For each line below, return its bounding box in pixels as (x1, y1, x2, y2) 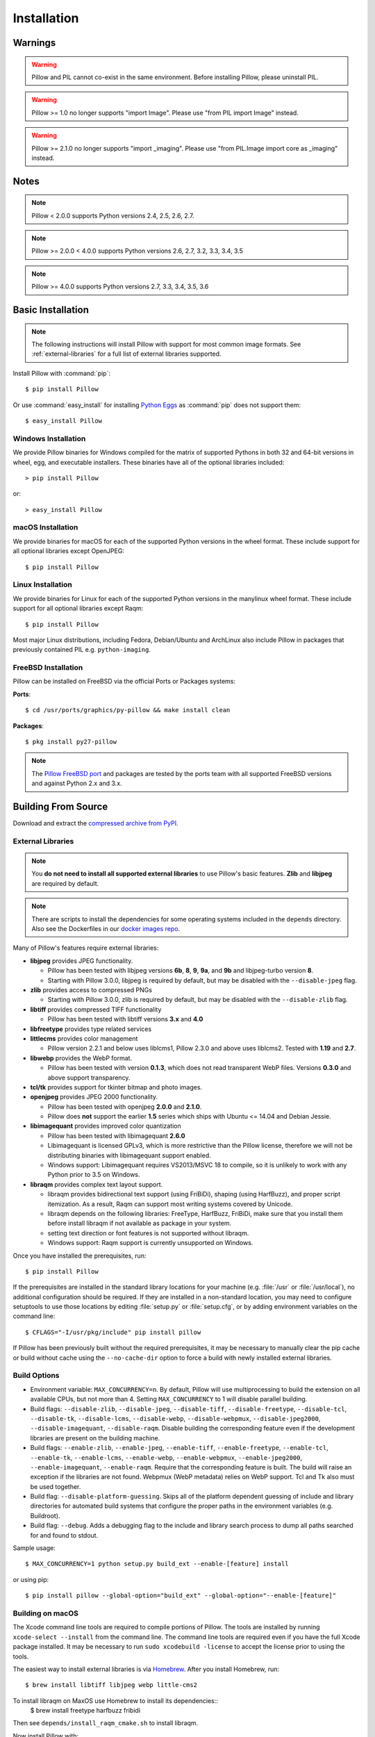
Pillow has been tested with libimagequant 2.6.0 (47, 1131, 185, 1139)
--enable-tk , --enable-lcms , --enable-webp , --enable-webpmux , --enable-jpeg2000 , (30, 1453, 303, 1462)
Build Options (12, 1371, 60, 1381)
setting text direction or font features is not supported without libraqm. (47, 1228, 249, 1237)
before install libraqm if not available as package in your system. (47, 1219, 232, 1228)
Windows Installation (12, 434, 86, 443)
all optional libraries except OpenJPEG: (12, 547, 125, 555)
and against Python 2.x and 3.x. (31, 779, 122, 788)
